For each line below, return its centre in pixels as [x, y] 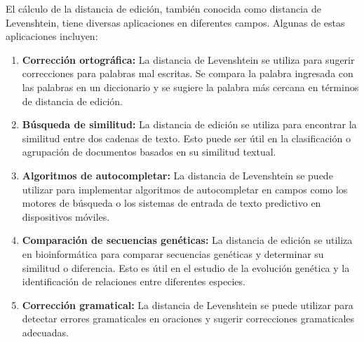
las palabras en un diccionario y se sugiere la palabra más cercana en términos [190, 87]
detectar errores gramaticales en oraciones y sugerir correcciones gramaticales [188, 319]
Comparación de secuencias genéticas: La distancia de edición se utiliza [187, 240]
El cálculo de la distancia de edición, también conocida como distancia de [163, 8]
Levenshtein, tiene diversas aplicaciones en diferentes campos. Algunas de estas [175, 22]
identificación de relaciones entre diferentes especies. [134, 281]
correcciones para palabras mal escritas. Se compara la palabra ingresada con [188, 73]
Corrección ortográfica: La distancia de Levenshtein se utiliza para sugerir [188, 59]
